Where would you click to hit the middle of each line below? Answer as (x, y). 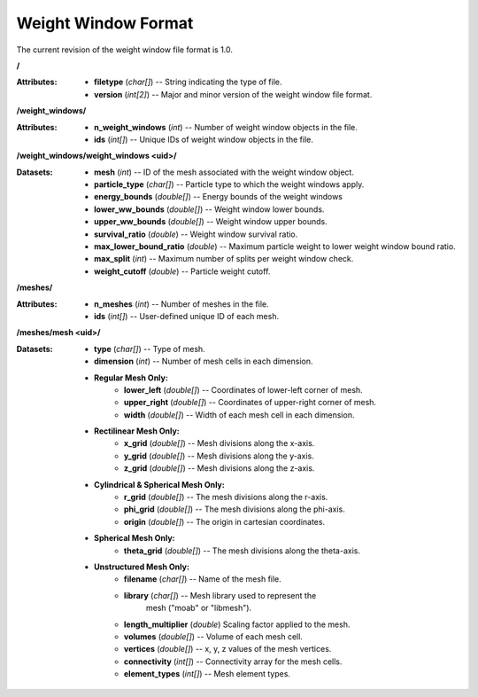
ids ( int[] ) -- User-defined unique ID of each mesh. (186, 316)
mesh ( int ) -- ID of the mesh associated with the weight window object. (224, 172)
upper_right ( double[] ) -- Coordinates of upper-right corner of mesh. (250, 403)
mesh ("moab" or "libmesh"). (199, 608)
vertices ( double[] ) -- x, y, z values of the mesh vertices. (228, 649)
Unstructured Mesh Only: (142, 567)
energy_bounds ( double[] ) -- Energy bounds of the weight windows (218, 197)
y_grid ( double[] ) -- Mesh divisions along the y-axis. (219, 456)
